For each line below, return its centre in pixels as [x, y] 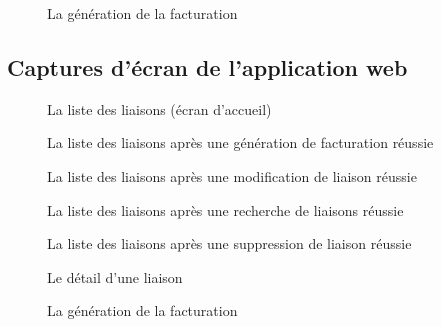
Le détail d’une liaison [115, 276]
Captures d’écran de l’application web [207, 66]
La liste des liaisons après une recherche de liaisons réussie [225, 209]
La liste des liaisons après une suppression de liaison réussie [229, 243]
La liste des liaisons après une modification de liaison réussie [232, 175]
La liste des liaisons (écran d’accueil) [159, 108]
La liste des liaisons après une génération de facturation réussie [240, 142]
